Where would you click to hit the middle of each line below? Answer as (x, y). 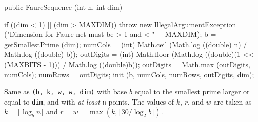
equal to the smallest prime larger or (192, 91)
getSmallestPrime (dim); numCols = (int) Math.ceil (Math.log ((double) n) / (126, 44)
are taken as (233, 101)
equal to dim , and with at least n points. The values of (89, 101)
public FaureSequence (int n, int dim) (63, 7)
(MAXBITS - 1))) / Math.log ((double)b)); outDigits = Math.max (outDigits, (127, 64)
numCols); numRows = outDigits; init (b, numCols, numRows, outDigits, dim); (129, 74)
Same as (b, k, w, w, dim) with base (66, 91)
